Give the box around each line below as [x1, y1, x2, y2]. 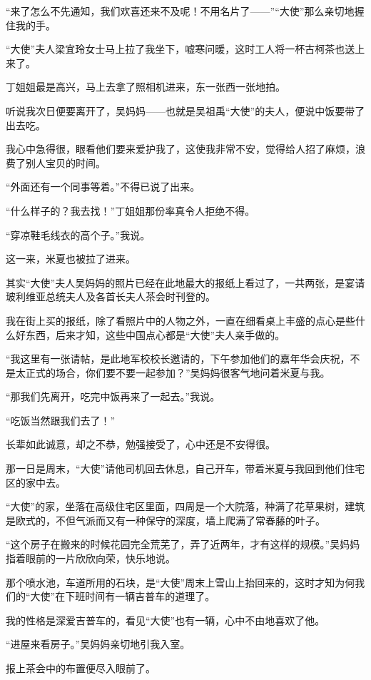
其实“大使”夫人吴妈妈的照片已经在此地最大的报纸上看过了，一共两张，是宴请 [6, 275, 365, 290]
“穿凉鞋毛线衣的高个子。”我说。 [6, 227, 151, 242]
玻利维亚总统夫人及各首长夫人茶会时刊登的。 [6, 289, 215, 304]
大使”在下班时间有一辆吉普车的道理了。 [30, 589, 215, 604]
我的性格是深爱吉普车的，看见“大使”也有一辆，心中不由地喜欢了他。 [6, 612, 325, 627]
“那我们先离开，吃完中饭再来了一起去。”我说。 [6, 389, 220, 404]
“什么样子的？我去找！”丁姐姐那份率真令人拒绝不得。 [6, 203, 255, 218]
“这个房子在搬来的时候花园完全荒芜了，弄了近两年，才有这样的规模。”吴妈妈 [6, 537, 360, 552]
